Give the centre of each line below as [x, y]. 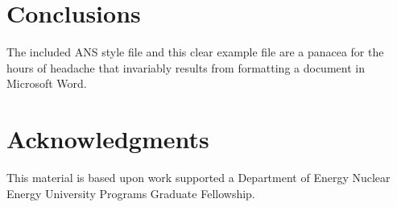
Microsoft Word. [47, 83]
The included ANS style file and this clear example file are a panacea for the [195, 52]
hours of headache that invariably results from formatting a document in [186, 67]
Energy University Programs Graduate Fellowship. [131, 193]
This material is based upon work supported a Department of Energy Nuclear [198, 178]
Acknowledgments [108, 139]
